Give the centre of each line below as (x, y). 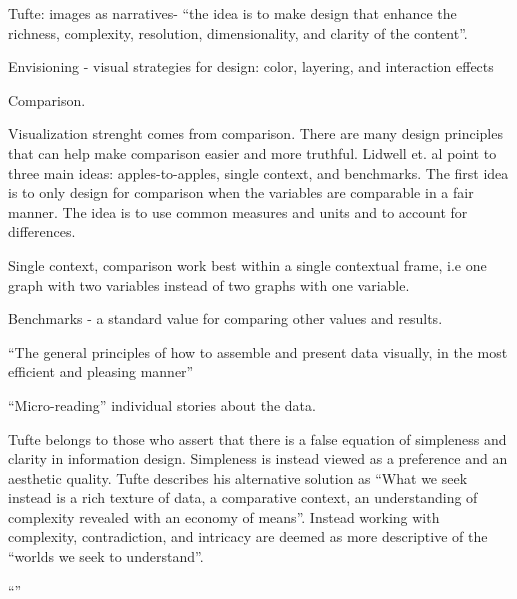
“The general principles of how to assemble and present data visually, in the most (258, 351)
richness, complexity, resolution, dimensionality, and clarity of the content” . (238, 32)
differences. (42, 231)
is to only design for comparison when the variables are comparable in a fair (241, 192)
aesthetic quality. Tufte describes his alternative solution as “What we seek (238, 477)
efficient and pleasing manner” (101, 371)
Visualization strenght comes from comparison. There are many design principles (255, 133)
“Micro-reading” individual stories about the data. (162, 404)
